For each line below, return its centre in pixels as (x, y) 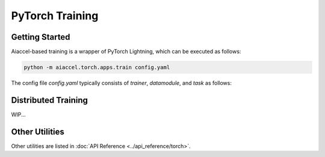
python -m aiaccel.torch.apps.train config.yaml (97, 67)
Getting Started (41, 37)
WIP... (19, 114)
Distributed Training (50, 100)
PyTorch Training (55, 16)
